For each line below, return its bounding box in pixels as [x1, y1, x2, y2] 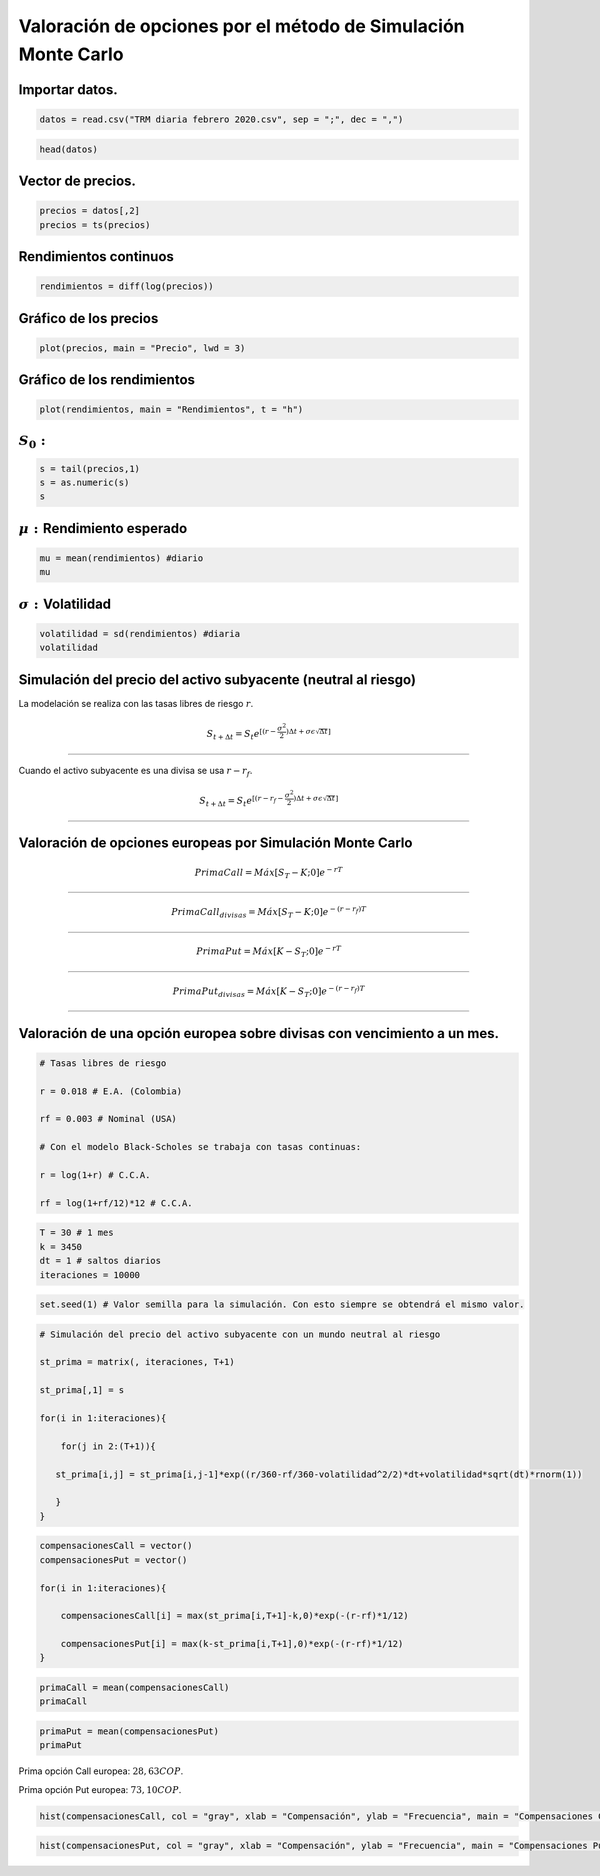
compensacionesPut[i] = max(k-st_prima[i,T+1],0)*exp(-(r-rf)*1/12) [60, 1638, 404, 1650]
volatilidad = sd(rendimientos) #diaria [39, 628, 240, 640]
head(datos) [39, 143, 99, 155]
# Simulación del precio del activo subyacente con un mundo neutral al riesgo [39, 1328, 441, 1340]
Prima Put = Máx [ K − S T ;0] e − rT [196, 944, 342, 960]
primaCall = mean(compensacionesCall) [39, 1682, 230, 1694]
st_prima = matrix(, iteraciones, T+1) [39, 1356, 235, 1368]
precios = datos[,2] [39, 205, 140, 217]
